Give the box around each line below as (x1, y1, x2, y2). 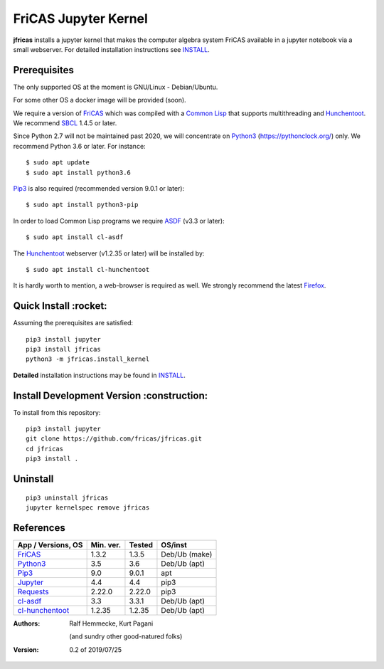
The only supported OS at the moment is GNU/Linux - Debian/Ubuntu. (13, 83, 218, 91)
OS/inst (161, 539, 188, 549)
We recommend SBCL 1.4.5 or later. (13, 119, 117, 127)
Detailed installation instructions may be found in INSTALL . (13, 371, 186, 379)
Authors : (13, 619, 41, 628)
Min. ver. (90, 539, 122, 549)
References (13, 522, 65, 534)
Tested (129, 539, 153, 549)
